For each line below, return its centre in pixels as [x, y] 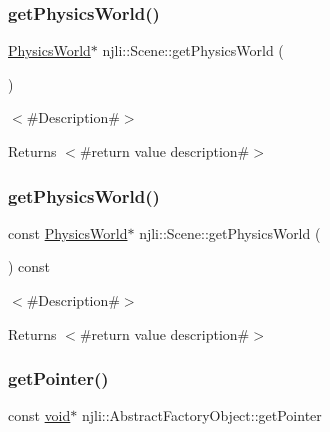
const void [39, 415]
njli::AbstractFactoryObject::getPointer [201, 415]
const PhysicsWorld [68, 232]
